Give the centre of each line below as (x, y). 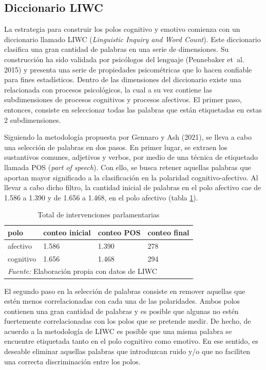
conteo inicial (67, 232)
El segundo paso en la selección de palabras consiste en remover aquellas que (125, 291)
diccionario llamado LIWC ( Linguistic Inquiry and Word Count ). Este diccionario (132, 39)
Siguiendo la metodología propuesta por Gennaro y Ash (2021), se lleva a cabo (128, 137)
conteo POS (119, 232)
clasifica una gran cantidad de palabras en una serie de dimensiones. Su (117, 49)
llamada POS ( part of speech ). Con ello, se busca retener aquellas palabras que (128, 167)
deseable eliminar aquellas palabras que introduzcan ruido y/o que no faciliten (127, 351)
